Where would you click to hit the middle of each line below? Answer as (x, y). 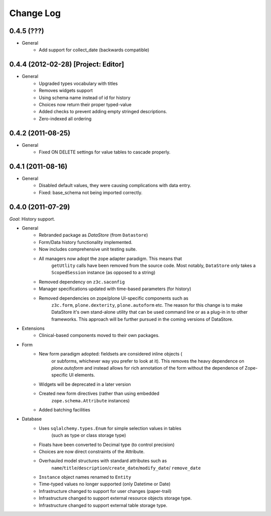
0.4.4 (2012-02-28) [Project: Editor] (67, 65)
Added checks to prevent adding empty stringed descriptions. (103, 112)
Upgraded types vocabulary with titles (78, 83)
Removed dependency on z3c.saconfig (82, 282)
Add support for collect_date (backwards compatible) (94, 50)
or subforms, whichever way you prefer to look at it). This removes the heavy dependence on (148, 361)
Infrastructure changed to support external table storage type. (103, 505)
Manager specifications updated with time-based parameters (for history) (115, 289)
